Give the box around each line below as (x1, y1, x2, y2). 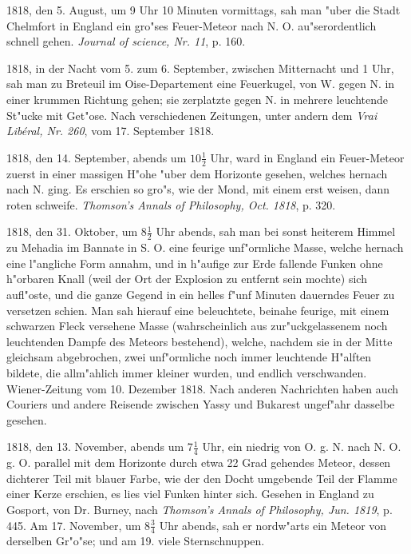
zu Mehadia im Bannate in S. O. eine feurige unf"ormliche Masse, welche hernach (6, 239, 404, 256)
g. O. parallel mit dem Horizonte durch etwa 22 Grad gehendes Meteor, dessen (6, 454, 391, 471)
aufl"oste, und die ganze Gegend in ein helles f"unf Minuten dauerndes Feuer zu (6, 285, 395, 302)
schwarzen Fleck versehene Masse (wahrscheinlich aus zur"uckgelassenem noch (6, 317, 388, 334)
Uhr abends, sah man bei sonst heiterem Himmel (156, 223, 396, 240)
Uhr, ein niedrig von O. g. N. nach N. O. (202, 438, 401, 455)
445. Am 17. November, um (6, 516, 141, 533)
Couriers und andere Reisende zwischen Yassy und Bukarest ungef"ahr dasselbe (6, 396, 395, 413)
